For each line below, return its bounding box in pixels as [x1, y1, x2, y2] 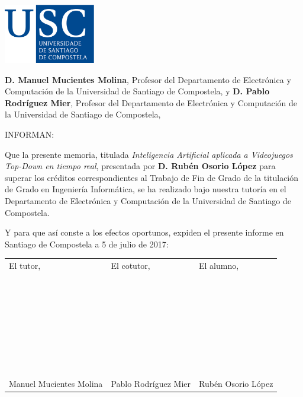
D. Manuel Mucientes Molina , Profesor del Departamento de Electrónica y [5, 73, 291, 85]
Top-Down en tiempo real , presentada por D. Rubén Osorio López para [5, 160, 276, 172]
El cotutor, [111, 259, 150, 272]
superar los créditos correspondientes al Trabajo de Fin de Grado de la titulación [5, 171, 299, 183]
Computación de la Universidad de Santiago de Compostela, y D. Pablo [5, 85, 270, 97]
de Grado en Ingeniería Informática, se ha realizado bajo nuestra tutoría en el [5, 183, 286, 195]
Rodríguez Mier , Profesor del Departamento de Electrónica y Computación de [5, 96, 297, 109]
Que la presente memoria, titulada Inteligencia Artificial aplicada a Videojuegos [5, 148, 293, 160]
